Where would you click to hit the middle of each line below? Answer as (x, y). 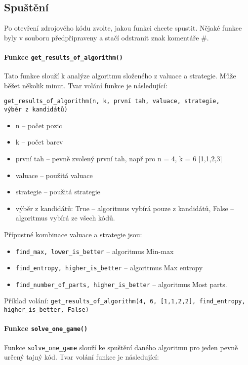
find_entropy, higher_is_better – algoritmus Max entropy (109, 268)
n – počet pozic (39, 125)
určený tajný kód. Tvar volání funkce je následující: (82, 357)
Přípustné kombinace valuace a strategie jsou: (73, 234)
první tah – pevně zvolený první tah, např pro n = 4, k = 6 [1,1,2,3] (119, 158)
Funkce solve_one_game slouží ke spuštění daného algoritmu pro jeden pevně (121, 347)
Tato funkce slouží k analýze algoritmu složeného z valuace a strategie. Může (120, 76)
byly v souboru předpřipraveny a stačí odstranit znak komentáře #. (106, 37)
